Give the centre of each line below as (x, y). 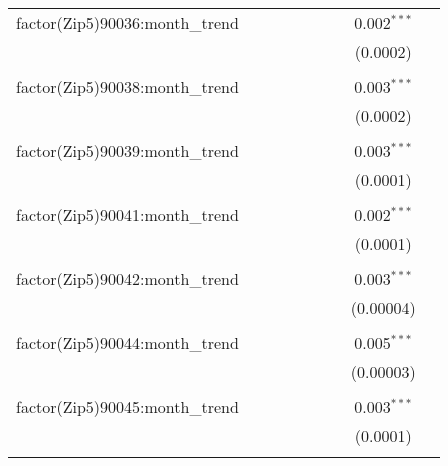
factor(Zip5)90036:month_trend (127, 22)
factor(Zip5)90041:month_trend (127, 214)
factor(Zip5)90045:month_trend (127, 406)
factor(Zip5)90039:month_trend (127, 150)
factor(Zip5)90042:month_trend (127, 278)
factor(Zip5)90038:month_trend (127, 86)
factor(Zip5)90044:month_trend (127, 342)
